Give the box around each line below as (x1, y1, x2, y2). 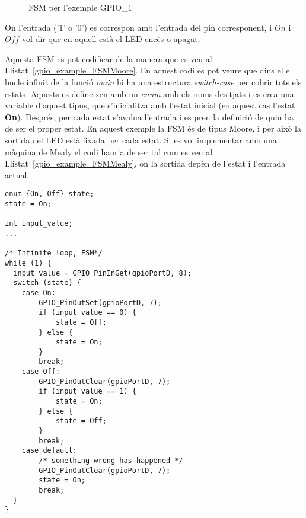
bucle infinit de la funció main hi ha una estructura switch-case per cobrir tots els (5, 75, 302, 88)
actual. (5, 168, 30, 181)
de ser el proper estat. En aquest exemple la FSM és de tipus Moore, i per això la (5, 122, 301, 135)
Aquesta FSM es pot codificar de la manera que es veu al (5, 52, 212, 65)
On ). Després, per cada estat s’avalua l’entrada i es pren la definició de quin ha (5, 110, 294, 123)
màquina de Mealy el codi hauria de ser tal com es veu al (5, 145, 213, 158)
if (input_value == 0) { (39, 308, 136, 317)
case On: (21, 288, 56, 297)
